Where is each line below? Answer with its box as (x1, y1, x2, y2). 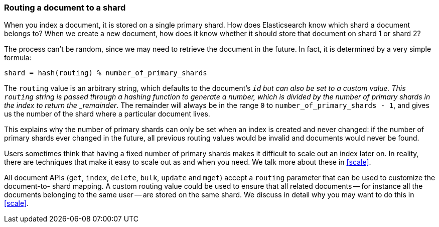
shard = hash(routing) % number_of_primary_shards (4, 69, 207, 77)
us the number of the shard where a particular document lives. (4, 109, 210, 119)
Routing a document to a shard (4, 3, 126, 13)
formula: (4, 53, 32, 62)
